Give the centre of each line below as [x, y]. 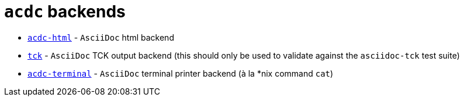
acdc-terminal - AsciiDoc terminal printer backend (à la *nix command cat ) [181, 73]
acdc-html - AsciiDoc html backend [101, 37]
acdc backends [65, 12]
